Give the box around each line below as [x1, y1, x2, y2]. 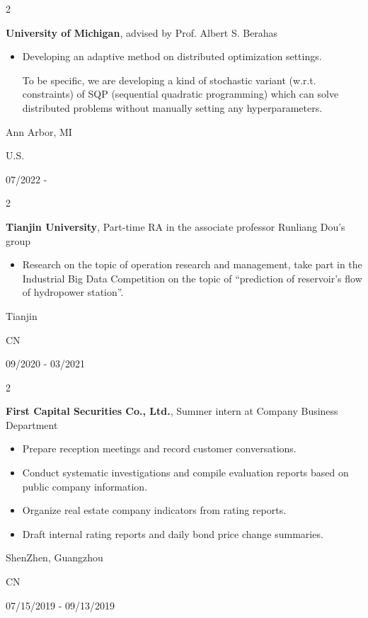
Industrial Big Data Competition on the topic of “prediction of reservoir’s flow [22, 270, 362, 285]
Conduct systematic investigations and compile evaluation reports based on [22, 465, 349, 480]
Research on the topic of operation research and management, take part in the [22, 257, 362, 272]
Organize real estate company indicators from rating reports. [22, 503, 287, 517]
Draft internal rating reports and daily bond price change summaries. [22, 526, 323, 541]
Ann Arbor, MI [6, 124, 72, 139]
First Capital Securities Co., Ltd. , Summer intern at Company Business [6, 404, 338, 418]
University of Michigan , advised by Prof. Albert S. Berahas [6, 25, 278, 40]
